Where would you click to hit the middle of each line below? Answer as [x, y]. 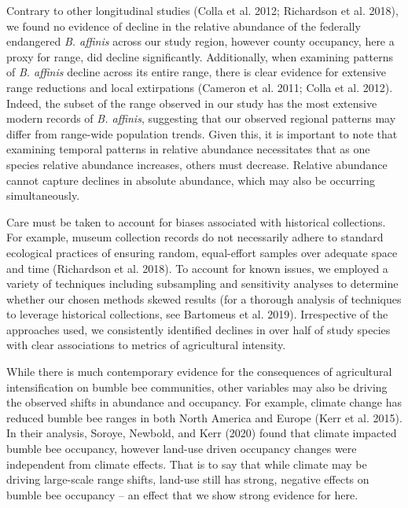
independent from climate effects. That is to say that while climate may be [187, 464]
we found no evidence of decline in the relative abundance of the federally [184, 26]
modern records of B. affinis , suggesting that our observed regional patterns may [201, 118]
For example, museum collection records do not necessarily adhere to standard [195, 237]
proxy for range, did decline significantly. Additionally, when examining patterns [200, 56]
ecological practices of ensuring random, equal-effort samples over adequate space [202, 252]
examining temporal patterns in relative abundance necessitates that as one [188, 149]
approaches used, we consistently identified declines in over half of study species [198, 329]
